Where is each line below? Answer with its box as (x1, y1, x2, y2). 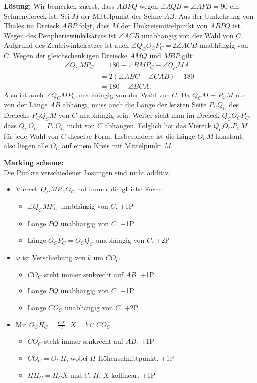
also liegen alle (4, 140, 48, 151)
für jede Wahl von (4, 130, 59, 141)
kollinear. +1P (111, 369, 156, 380)
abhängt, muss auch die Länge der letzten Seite (62, 99, 207, 110)
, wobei (66, 353, 88, 363)
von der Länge (4, 99, 48, 110)
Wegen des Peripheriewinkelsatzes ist (4, 30, 116, 40)
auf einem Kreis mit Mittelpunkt (62, 140, 162, 151)
